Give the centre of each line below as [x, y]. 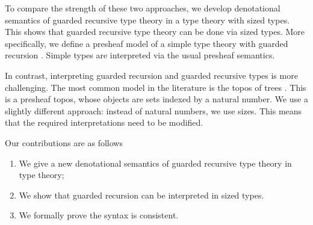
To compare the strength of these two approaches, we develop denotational [143, 8]
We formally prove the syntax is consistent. [99, 215]
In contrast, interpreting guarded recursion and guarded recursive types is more [151, 75]
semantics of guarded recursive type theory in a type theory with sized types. [147, 20]
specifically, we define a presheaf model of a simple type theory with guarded [147, 43]
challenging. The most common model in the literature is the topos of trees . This [156, 87]
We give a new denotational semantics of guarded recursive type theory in [155, 163]
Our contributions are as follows [64, 142]
